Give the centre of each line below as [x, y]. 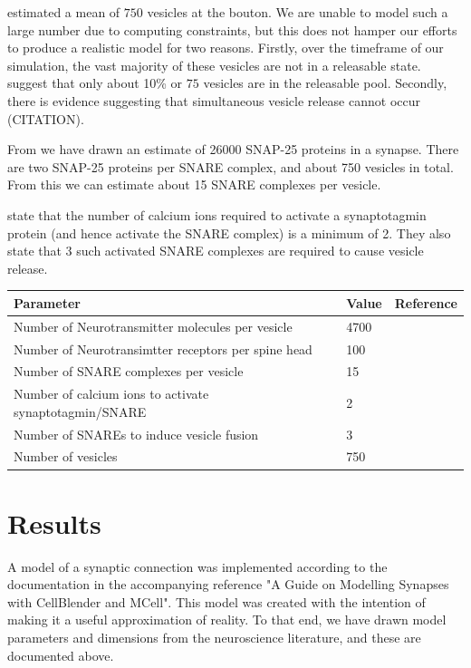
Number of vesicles [66, 456]
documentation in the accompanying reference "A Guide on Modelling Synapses [228, 584]
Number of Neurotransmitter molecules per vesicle [153, 326]
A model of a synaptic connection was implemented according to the [197, 566]
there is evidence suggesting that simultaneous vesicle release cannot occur [214, 100]
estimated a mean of [64, 12]
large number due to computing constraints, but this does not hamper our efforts [232, 29]
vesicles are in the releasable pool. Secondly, [325, 83]
